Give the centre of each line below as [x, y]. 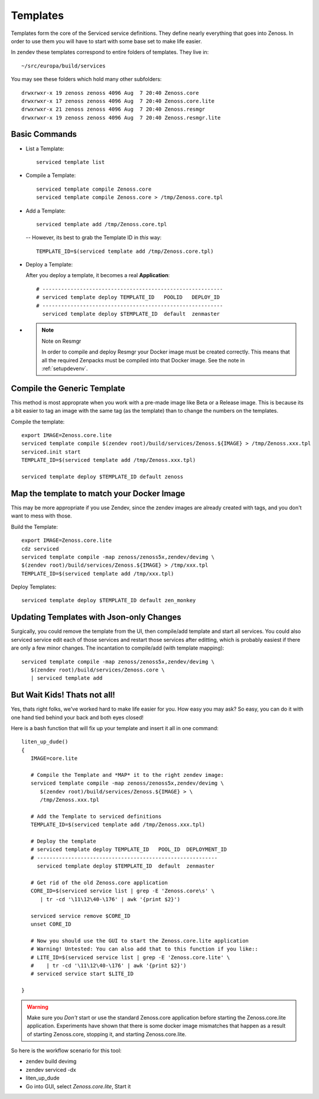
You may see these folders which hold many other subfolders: [86, 79]
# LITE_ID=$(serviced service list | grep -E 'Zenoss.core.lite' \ [130, 957]
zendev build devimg [51, 1061]
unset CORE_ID [51, 924]
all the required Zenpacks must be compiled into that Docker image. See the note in [143, 360]
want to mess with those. [41, 516]
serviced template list [71, 162]
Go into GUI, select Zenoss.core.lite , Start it [78, 1086]
